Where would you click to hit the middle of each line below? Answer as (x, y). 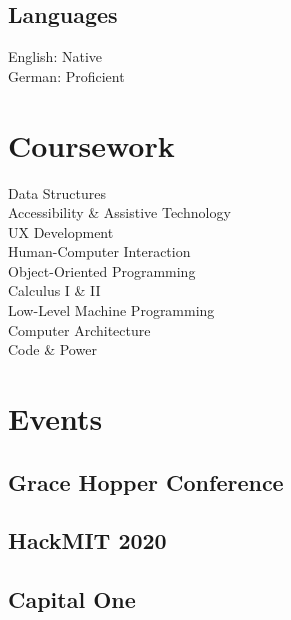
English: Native (55, 56)
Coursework (91, 144)
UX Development (61, 231)
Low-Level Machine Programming (111, 310)
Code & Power (52, 349)
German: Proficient (66, 75)
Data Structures (57, 192)
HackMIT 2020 (87, 540)
